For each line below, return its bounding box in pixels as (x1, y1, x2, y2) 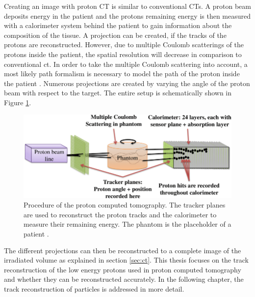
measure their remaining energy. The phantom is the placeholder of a (24, 219, 231, 229)
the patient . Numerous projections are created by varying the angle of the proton (4, 78, 250, 88)
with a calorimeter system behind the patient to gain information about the (4, 20, 232, 30)
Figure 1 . (4, 97, 31, 107)
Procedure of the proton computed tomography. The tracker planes (24, 200, 226, 210)
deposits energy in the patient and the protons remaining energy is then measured (4, 10, 251, 21)
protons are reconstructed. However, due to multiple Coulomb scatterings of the (4, 39, 244, 50)
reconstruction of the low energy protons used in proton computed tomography (4, 264, 241, 274)
